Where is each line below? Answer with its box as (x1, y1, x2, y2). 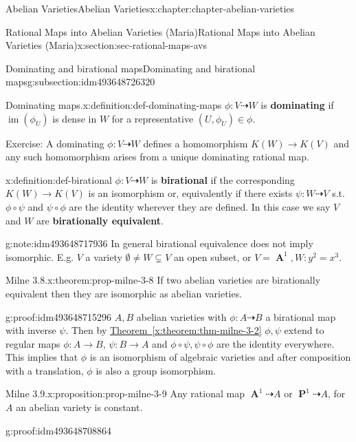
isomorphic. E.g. (5, 249, 74, 264)
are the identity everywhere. (216, 336, 335, 350)
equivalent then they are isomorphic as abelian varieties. (5, 286, 243, 300)
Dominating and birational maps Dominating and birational (5, 61, 256, 75)
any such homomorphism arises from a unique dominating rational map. (5, 149, 309, 164)
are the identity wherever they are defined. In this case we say (69, 199, 331, 213)
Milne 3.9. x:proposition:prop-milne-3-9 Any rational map (5, 386, 245, 401)
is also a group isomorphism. (96, 363, 216, 377)
